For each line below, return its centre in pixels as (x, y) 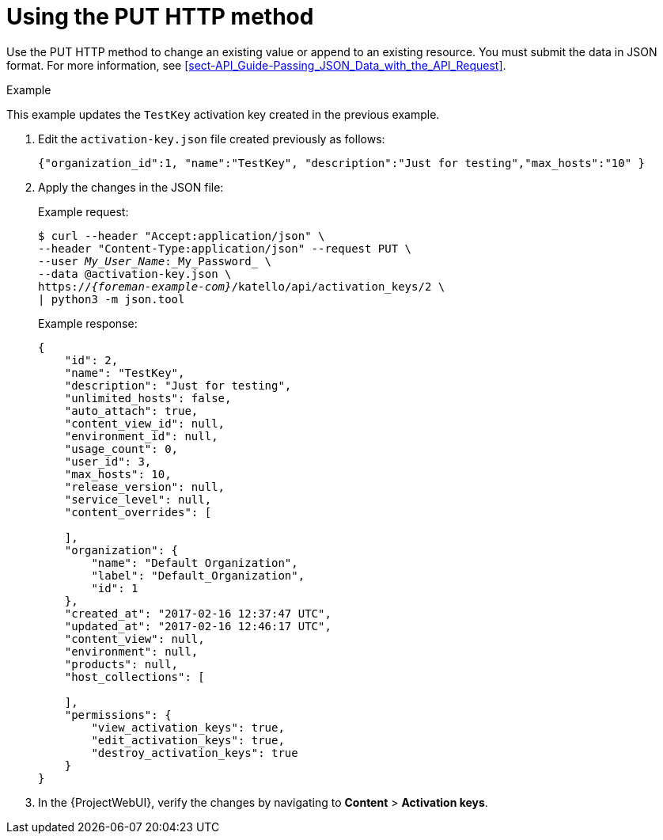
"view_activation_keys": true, (188, 727)
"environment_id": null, (141, 436)
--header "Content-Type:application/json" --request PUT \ (225, 248)
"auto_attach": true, (131, 410)
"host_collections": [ (134, 677)
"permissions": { (118, 715)
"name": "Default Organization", (195, 563)
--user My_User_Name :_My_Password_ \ (155, 261)
